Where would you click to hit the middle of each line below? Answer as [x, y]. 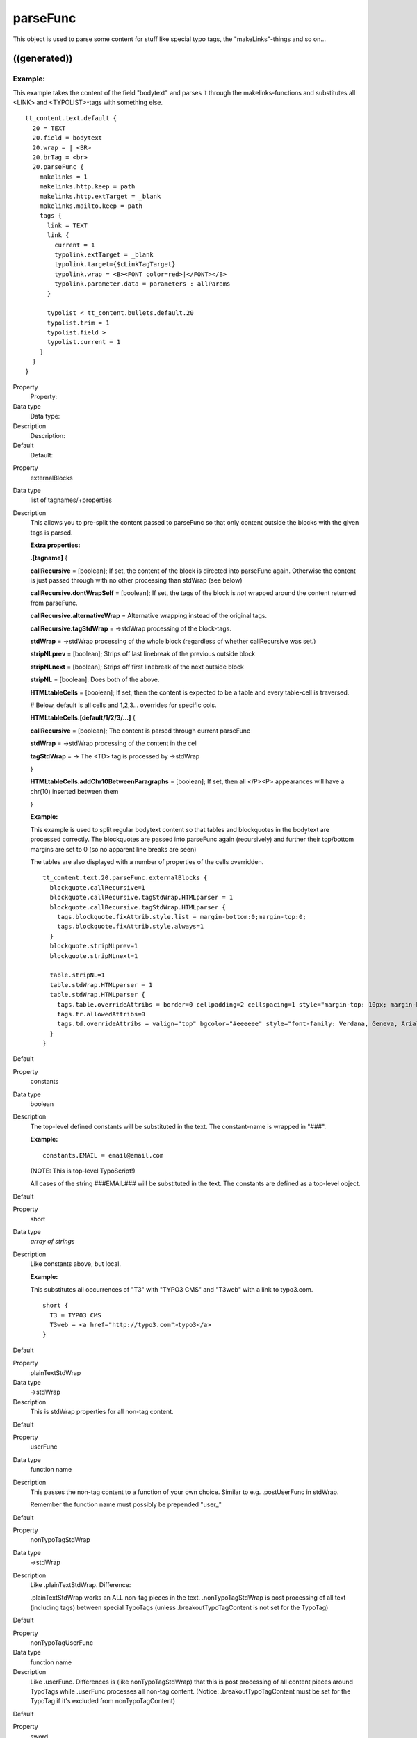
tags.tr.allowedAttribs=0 [101, 1014]
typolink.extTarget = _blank [104, 254]
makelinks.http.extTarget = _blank [100, 196]
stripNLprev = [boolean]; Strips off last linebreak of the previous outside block [143, 654]
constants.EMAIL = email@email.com [103, 1155]
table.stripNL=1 [77, 975]
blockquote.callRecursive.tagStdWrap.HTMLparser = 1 [141, 898]
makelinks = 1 [64, 177]
